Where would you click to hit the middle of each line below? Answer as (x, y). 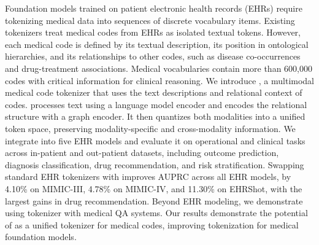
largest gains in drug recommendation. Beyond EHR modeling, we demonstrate (154, 200)
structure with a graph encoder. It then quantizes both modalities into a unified (155, 116)
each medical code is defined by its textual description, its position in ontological (157, 44)
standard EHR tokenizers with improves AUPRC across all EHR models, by (148, 177)
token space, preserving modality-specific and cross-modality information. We (150, 128)
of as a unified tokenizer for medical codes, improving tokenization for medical (152, 224)
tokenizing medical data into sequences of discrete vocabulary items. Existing (150, 20)
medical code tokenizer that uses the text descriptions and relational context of (154, 92)
